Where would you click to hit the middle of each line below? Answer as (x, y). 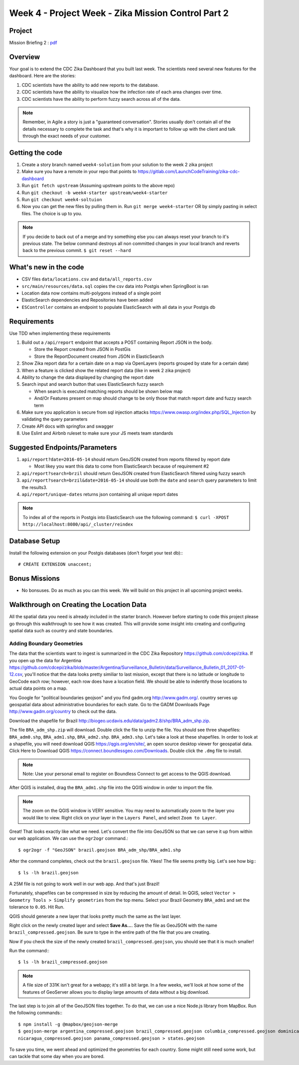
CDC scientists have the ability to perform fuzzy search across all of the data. (101, 99)
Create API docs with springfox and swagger (68, 426)
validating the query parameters (55, 419)
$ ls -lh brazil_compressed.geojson (63, 962)
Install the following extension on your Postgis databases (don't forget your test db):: (96, 553)
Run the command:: (29, 951)
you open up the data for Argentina (45, 660)
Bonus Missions (34, 579)
